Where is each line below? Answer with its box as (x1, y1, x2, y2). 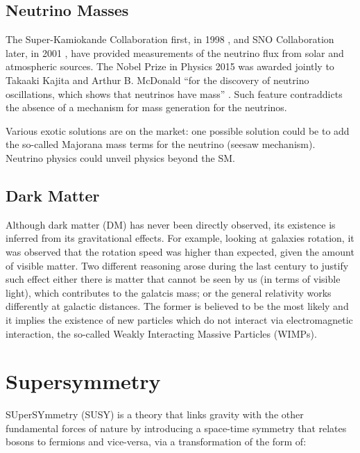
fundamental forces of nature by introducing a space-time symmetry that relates (6, 420, 347, 435)
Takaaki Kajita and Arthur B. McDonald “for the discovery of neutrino (6, 72, 309, 87)
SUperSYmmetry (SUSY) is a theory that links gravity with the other (6, 407, 304, 422)
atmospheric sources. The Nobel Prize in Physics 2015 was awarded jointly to (6, 59, 334, 74)
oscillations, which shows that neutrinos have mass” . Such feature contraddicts (6, 86, 343, 101)
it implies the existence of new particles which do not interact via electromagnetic (6, 312, 353, 327)
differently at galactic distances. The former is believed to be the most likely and (6, 299, 349, 313)
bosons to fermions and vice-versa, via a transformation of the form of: (6, 434, 307, 449)
